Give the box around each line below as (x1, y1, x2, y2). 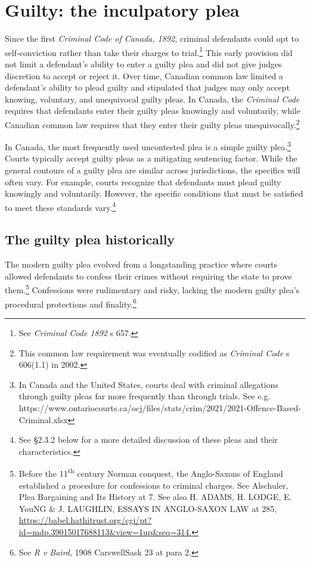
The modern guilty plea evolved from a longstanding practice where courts (5, 258, 277, 271)
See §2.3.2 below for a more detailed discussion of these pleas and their (18, 433, 278, 446)
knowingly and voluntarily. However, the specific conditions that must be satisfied (5, 187, 303, 200)
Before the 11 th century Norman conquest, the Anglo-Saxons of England (18, 465, 283, 479)
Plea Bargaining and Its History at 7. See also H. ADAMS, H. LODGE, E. (18, 490, 292, 503)
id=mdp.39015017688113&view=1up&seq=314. (18, 525, 192, 538)
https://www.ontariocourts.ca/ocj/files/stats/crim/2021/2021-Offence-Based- (18, 401, 302, 414)
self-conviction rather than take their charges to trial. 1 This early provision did (5, 44, 293, 58)
